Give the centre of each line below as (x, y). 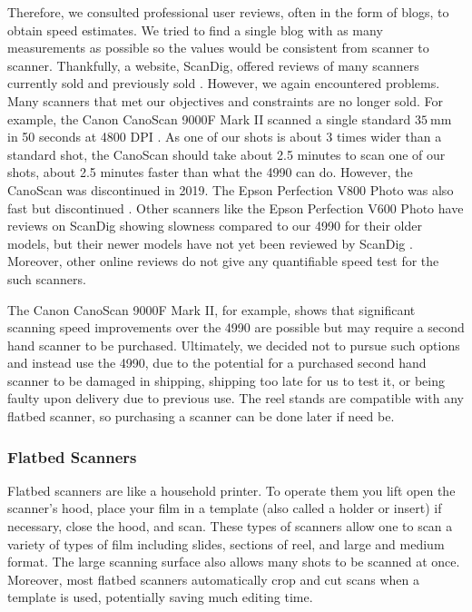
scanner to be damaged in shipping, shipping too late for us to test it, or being (226, 380)
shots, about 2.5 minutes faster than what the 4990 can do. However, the (210, 172)
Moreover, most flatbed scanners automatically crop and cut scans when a (213, 579)
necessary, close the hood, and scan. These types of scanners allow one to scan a (230, 526)
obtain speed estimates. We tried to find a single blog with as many (195, 30)
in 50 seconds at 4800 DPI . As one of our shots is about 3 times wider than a (225, 137)
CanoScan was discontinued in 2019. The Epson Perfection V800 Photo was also (231, 189)
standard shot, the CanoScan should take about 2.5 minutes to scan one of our (226, 154)
